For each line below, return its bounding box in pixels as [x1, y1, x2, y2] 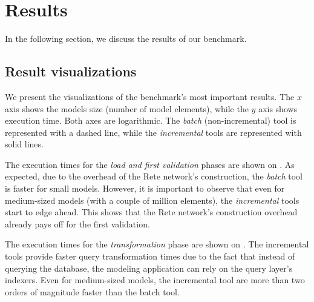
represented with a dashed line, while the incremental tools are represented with [5, 126, 302, 138]
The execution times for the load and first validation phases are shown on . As [5, 158, 295, 170]
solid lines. [5, 138, 44, 150]
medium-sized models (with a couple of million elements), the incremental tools [5, 193, 299, 206]
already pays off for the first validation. [5, 217, 150, 230]
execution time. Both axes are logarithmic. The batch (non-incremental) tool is [5, 114, 296, 127]
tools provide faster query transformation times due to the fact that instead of [5, 250, 295, 263]
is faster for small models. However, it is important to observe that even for [5, 182, 285, 195]
